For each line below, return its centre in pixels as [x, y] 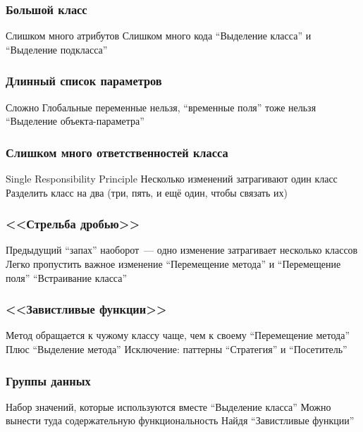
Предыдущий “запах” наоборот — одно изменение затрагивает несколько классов [182, 250]
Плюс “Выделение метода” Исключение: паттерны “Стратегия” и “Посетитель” [177, 349]
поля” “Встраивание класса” [67, 277]
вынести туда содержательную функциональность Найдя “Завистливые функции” [180, 420]
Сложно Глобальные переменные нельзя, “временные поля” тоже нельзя [161, 107]
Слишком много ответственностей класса [117, 152]
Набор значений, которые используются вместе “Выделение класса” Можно [168, 406]
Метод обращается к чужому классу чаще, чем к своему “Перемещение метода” [178, 335]
